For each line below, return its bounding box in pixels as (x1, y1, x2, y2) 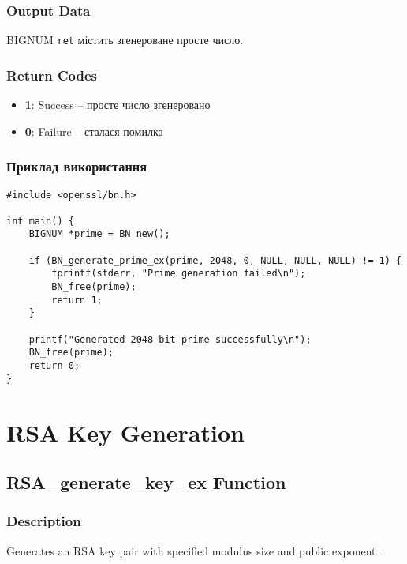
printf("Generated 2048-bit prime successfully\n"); (28, 333, 312, 345)
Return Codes (6, 65, 98, 85)
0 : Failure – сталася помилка (24, 122, 163, 139)
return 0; (28, 360, 80, 372)
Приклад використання (6, 156, 147, 176)
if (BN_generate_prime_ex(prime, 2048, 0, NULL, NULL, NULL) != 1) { (28, 254, 402, 266)
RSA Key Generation (6, 415, 245, 448)
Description (6, 511, 81, 531)
